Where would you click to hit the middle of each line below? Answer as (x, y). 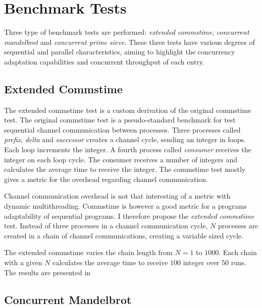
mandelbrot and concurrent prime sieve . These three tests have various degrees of (129, 42)
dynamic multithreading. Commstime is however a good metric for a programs (125, 206)
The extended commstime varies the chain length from (88, 252)
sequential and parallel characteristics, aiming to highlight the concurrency (120, 52)
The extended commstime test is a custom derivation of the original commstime (128, 110)
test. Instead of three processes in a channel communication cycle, (106, 226)
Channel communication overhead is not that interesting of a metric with (117, 196)
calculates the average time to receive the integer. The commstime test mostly (125, 169)
